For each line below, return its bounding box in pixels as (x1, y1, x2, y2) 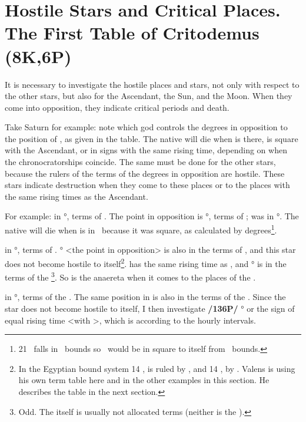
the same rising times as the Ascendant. (5, 190, 148, 202)
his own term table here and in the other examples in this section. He (18, 374, 270, 386)
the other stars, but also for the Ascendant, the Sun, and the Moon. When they (5, 90, 292, 102)
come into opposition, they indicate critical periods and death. (5, 101, 229, 113)
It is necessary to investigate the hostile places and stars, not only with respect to (5, 78, 300, 90)
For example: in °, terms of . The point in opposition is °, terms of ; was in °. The (5, 210, 299, 222)
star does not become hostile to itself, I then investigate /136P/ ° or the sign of (5, 302, 295, 314)
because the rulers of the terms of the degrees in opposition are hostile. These (5, 167, 285, 179)
